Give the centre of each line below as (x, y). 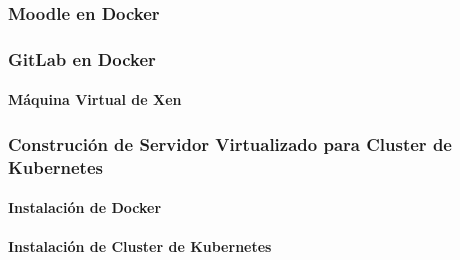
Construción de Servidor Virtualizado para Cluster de (230, 143)
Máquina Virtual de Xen (95, 99)
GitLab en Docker (82, 58)
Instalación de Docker (85, 207)
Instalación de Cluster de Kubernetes (140, 246)
